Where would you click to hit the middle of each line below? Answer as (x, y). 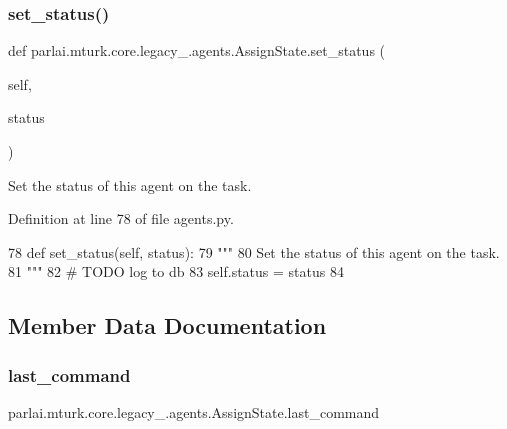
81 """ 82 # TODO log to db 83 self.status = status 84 (176, 271)
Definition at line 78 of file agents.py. (121, 218)
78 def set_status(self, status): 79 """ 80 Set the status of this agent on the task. (254, 251)
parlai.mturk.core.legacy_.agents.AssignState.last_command (194, 411)
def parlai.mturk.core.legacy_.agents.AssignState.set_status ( (197, 50)
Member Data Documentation (167, 325)
